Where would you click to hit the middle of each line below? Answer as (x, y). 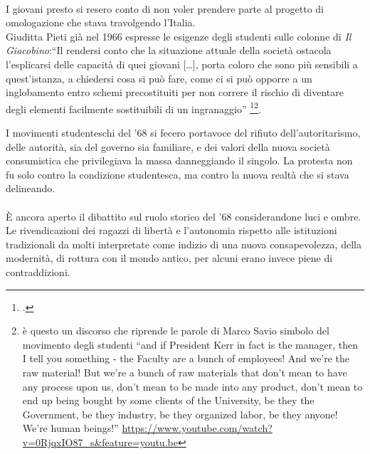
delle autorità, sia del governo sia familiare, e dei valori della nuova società (168, 146)
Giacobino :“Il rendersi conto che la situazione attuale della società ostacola (169, 50)
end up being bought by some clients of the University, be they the (168, 400)
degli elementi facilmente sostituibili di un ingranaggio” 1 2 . (133, 107)
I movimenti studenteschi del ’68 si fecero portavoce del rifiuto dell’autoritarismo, (183, 132)
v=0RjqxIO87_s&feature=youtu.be (100, 442)
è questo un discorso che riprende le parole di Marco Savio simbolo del (176, 331)
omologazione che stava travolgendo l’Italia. (101, 22)
